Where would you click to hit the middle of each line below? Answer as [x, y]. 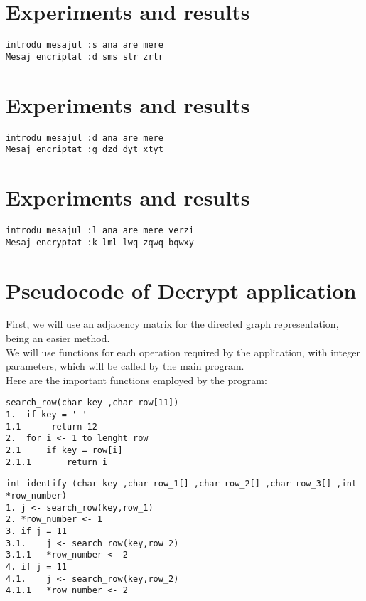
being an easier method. [58, 338]
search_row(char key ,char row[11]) [92, 403]
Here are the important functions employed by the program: [136, 379]
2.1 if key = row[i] [64, 451]
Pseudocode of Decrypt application [181, 290]
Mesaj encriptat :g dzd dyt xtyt [85, 150]
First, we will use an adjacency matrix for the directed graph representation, [172, 324]
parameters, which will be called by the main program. [125, 366]
